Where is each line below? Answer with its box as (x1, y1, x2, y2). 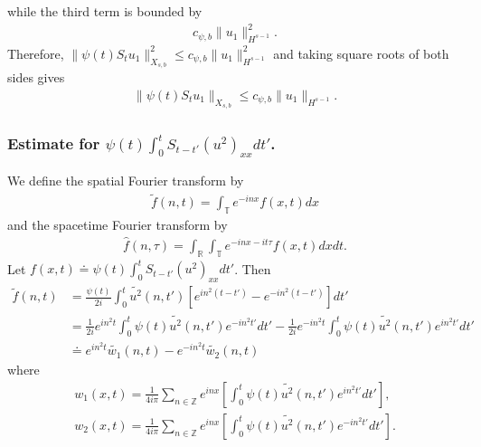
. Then (234, 259, 271, 278)
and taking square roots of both (273, 43, 449, 62)
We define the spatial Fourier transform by (7, 171, 244, 190)
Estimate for (7, 131, 100, 154)
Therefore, (7, 43, 64, 62)
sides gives (7, 68, 65, 87)
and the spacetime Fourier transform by (7, 215, 228, 234)
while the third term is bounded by (7, 2, 203, 20)
